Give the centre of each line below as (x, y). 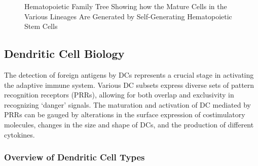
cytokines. (20, 134)
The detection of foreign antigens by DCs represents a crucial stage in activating (129, 74)
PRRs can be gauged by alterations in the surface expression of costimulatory (125, 114)
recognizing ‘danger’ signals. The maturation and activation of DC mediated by (127, 104)
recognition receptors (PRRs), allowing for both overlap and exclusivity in (119, 95)
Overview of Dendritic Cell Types (75, 157)
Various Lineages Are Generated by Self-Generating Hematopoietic (128, 16)
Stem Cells (41, 26)
